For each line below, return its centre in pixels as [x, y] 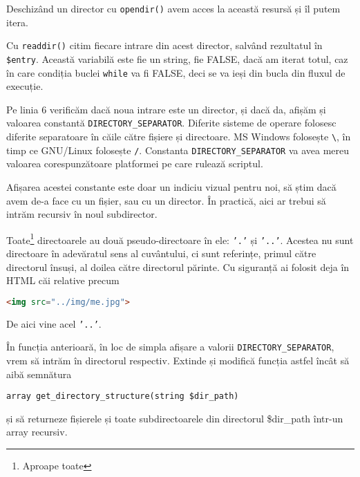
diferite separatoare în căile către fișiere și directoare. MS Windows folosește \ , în [179, 137]
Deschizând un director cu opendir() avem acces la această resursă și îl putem [173, 8]
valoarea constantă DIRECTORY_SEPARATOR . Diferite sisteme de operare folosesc [171, 123]
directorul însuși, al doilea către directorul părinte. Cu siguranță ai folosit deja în [178, 266]
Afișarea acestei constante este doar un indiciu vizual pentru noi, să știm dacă [171, 186]
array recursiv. [37, 432]
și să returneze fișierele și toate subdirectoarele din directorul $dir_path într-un [175, 418]
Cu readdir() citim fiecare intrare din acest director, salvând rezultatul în [164, 45]
